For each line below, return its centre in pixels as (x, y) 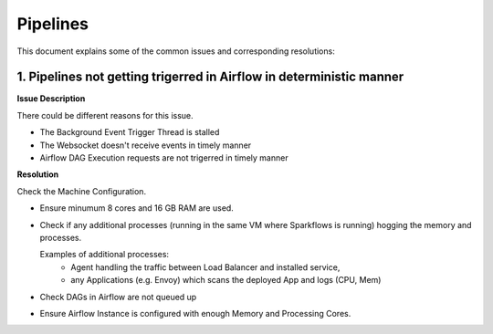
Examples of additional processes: (104, 255)
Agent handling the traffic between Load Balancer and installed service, (205, 267)
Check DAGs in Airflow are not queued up (118, 297)
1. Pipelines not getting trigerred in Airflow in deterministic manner (210, 77)
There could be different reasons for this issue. (105, 115)
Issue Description (51, 99)
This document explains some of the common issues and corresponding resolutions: (176, 51)
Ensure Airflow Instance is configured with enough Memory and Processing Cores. (195, 313)
